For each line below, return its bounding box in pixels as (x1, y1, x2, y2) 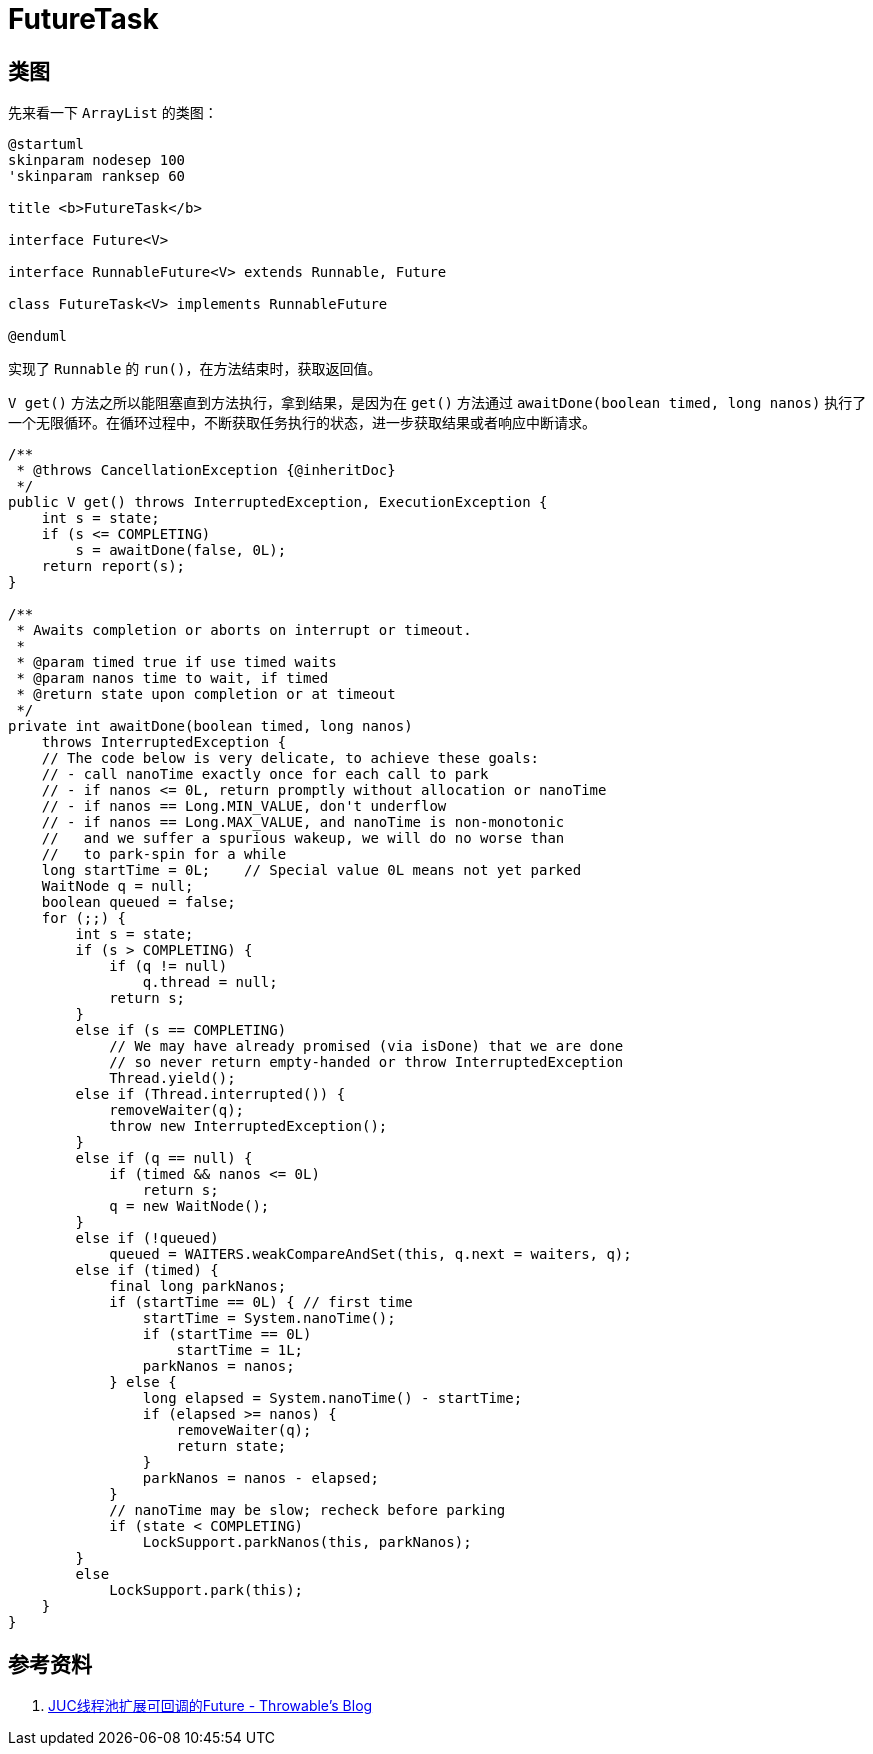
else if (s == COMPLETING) (75, 1022, 287, 1039)
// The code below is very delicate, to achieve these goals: (41, 750, 540, 767)
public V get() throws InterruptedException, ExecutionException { (8, 494, 548, 511)
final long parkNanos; (109, 1278, 287, 1295)
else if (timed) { (75, 1262, 219, 1279)
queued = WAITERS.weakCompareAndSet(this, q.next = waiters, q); (109, 1246, 632, 1263)
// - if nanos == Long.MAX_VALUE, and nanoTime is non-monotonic (41, 814, 565, 831)
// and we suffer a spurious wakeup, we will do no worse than (41, 830, 565, 847)
